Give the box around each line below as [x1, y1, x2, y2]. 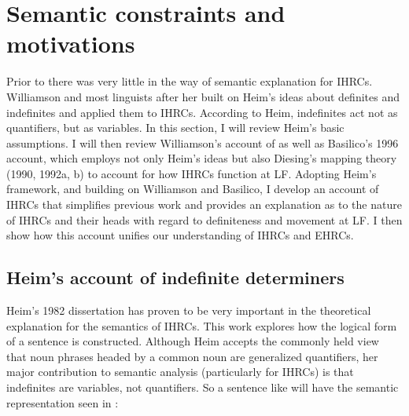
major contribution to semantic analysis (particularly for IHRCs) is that [6, 363, 354, 380]
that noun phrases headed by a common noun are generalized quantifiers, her [6, 348, 378, 364]
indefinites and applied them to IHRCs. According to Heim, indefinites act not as [6, 104, 398, 120]
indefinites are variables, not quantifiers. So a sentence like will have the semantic [6, 379, 399, 396]
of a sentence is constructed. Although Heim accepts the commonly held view [6, 333, 379, 349]
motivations [6, 27, 135, 60]
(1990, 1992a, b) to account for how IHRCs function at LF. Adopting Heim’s [6, 165, 377, 181]
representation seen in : [6, 394, 119, 411]
